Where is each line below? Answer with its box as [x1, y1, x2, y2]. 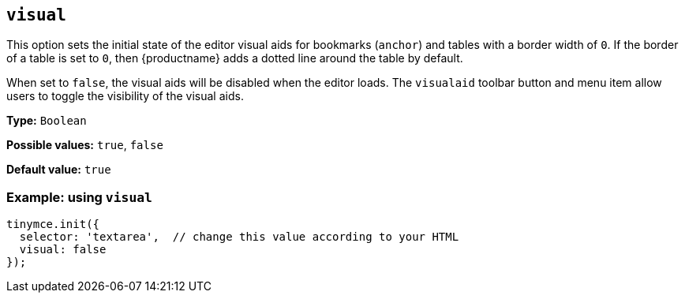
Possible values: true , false [6, 138, 163, 152]
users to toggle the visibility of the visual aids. [6, 89, 244, 103]
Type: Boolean [6, 114, 87, 128]
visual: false [19, 243, 107, 256]
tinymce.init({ [6, 218, 100, 231]
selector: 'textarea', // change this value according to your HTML [19, 230, 459, 244]
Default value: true [6, 163, 111, 177]
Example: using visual [6, 189, 152, 205]
